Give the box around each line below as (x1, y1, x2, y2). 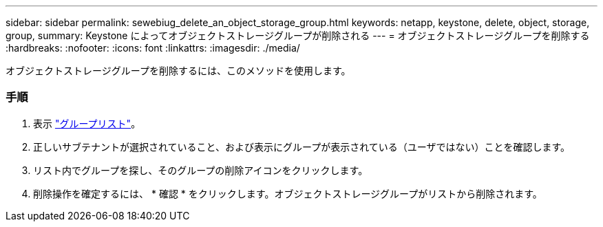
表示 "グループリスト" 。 (33, 117, 141, 129)
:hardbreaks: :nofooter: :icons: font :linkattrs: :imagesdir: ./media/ (6, 42, 300, 54)
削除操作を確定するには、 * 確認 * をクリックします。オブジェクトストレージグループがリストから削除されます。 (33, 187, 542, 199)
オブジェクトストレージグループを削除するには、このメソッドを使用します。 (6, 65, 351, 76)
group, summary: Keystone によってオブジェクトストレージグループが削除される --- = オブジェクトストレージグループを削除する (6, 30, 590, 41)
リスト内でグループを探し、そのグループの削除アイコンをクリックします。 (33, 164, 368, 176)
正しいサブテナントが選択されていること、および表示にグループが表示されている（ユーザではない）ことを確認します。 (33, 140, 571, 153)
